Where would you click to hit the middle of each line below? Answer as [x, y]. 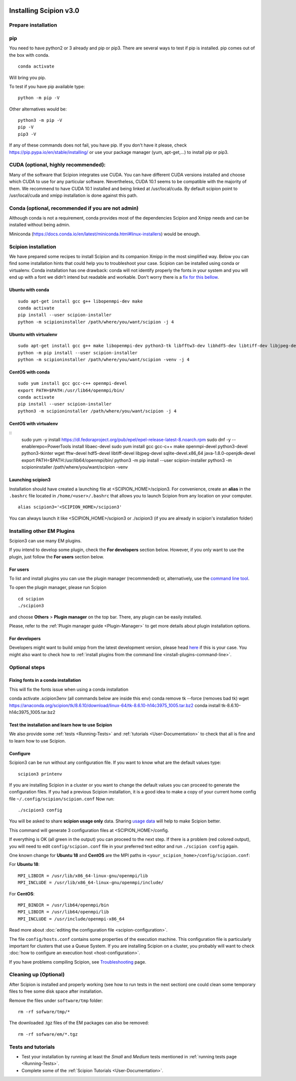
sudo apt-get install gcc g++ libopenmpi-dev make [80, 301]
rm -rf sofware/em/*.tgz [48, 1034]
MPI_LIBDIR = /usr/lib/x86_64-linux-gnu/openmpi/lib [83, 876]
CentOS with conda [30, 372]
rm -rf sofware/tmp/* [44, 1012]
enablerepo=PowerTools [46, 447]
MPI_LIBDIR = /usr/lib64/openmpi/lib [64, 912]
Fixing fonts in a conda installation [45, 680]
